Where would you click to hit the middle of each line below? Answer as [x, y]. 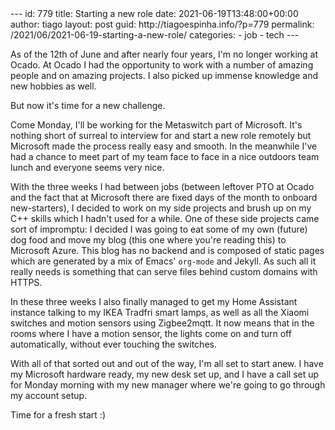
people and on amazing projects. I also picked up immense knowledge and [164, 75]
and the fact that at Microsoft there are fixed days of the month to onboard [164, 197]
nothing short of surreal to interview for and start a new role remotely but [161, 135]
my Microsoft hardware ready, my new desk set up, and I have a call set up [165, 374]
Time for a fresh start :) [58, 415]
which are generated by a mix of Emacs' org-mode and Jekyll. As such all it [163, 261]
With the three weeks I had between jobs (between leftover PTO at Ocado [162, 186]
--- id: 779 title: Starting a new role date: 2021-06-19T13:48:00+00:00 [154, 13]
